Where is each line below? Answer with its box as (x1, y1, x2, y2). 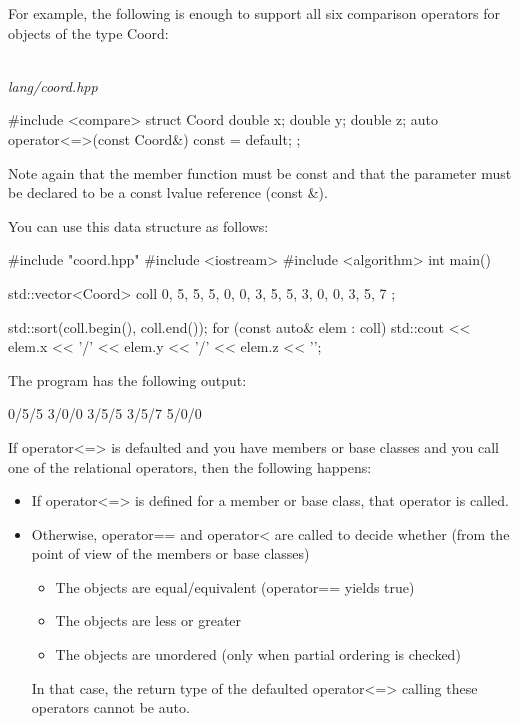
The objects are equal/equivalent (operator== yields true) (55, 576, 415, 597)
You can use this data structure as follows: (8, 215, 269, 236)
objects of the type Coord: (8, 22, 169, 43)
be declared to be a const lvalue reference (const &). (8, 182, 328, 203)
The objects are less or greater (55, 610, 242, 631)
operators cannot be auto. (31, 697, 190, 718)
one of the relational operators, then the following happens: (8, 456, 372, 477)
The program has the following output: (8, 369, 247, 390)
